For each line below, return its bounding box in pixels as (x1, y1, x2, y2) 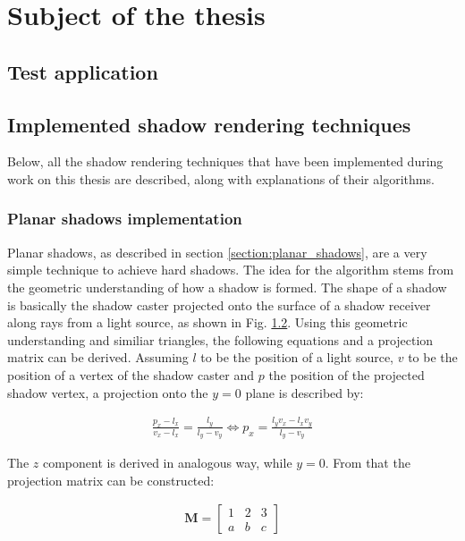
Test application (7, 57, 158, 85)
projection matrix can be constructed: (7, 470, 215, 489)
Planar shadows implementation (7, 207, 242, 230)
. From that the (325, 453, 410, 472)
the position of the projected (268, 365, 425, 384)
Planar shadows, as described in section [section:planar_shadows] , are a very (7, 242, 427, 261)
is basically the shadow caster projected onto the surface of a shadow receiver (7, 295, 431, 314)
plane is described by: (245, 383, 364, 402)
